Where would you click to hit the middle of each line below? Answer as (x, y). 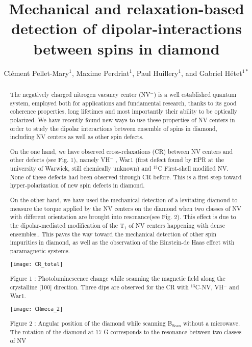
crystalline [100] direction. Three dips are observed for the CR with (99, 287)
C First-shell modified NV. (193, 168)
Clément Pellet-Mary (36, 73)
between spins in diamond (127, 48)
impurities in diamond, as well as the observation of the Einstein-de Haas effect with (122, 242)
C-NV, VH (209, 287)
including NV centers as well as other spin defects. (77, 137)
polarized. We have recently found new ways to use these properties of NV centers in (122, 119)
